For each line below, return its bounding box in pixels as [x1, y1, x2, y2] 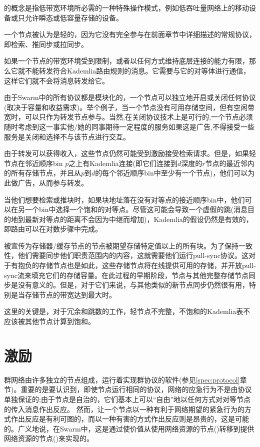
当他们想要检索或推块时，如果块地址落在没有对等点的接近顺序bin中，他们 [4, 194, 245, 204]
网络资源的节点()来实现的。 [4, 433, 93, 443]
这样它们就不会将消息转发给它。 [4, 75, 109, 85]
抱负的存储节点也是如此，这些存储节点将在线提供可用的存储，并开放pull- [17, 260, 256, 270]
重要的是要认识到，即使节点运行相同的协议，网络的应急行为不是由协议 [20, 384, 252, 394]
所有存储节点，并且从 [10, 167, 81, 178]
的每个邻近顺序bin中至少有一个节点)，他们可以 [95, 167, 248, 178]
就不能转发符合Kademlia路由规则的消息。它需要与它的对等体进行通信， [17, 65, 250, 75]
